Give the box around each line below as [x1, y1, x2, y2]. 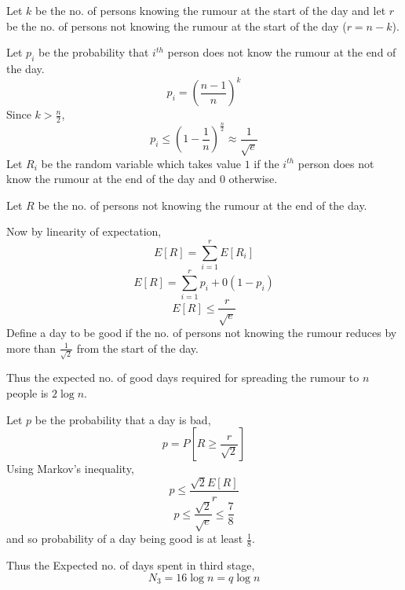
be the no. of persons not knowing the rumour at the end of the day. [38, 196, 367, 213]
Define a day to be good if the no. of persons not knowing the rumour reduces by [6, 324, 397, 341]
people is [6, 384, 49, 401]
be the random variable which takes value [41, 155, 242, 171]
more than [6, 339, 57, 356]
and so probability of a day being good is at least [6, 530, 243, 547]
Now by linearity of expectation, [6, 223, 162, 240]
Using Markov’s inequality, [6, 460, 134, 477]
